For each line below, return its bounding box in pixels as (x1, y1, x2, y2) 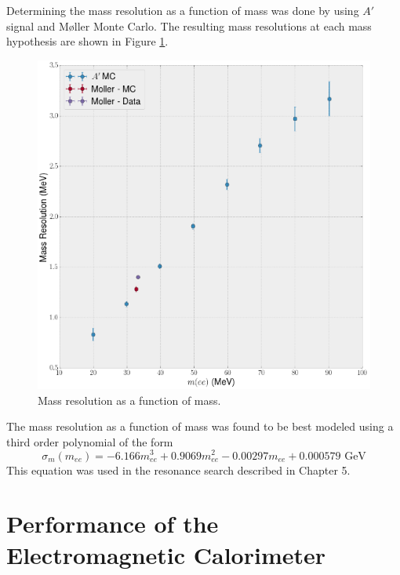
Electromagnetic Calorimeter (6, 538, 326, 570)
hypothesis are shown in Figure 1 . (6, 33, 169, 49)
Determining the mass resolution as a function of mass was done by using (6, 2, 359, 18)
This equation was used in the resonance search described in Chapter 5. (6, 461, 351, 478)
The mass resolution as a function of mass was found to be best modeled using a (6, 418, 394, 435)
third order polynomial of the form (6, 433, 173, 449)
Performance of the (6, 508, 219, 540)
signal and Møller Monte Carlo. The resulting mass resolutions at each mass (6, 17, 372, 34)
